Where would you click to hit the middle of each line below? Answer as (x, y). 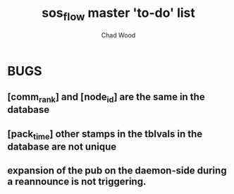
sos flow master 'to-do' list (118, 14)
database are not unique (62, 146)
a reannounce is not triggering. (77, 182)
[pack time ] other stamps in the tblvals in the (105, 135)
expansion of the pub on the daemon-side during (117, 171)
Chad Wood (118, 35)
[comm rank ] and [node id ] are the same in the (106, 98)
